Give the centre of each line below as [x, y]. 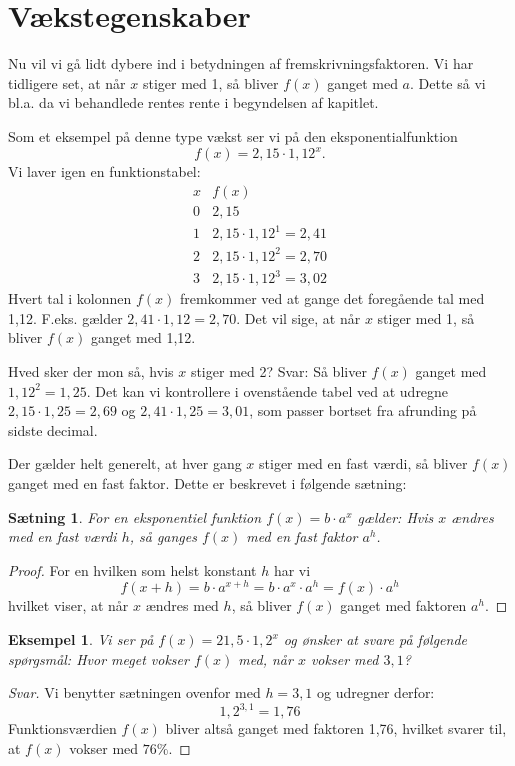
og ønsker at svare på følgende [375, 639]
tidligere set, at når [67, 82]
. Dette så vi [448, 82]
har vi [292, 569]
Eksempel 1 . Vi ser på [81, 639]
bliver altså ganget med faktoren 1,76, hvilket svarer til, [336, 728]
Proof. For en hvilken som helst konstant [132, 569]
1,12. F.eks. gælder [65, 317]
